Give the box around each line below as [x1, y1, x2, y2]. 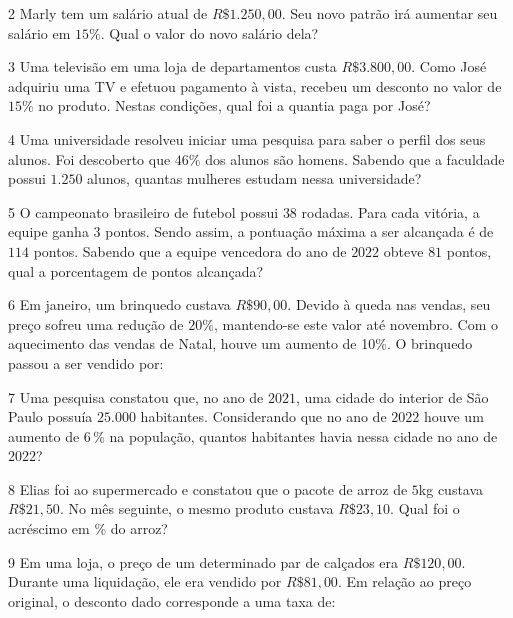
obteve [383, 240, 424, 261]
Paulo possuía [8, 406, 93, 427]
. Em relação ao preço [337, 571, 472, 592]
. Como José [411, 56, 487, 77]
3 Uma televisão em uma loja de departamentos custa [8, 56, 337, 77]
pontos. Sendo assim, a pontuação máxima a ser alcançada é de [105, 221, 494, 242]
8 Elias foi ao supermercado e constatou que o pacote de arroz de [8, 478, 408, 499]
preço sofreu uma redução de [8, 313, 184, 334]
